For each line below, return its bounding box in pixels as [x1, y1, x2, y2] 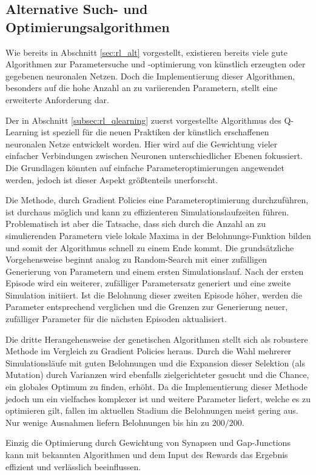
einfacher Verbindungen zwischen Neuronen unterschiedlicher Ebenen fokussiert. [5, 149, 303, 162]
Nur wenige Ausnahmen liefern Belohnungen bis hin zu [5, 416, 210, 428]
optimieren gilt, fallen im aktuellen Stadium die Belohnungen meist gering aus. [5, 404, 298, 417]
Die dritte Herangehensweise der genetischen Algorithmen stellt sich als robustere [5, 332, 308, 345]
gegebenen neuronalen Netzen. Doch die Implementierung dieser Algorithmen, [5, 69, 295, 82]
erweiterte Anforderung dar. [5, 93, 109, 106]
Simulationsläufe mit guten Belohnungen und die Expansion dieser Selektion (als [5, 356, 305, 369]
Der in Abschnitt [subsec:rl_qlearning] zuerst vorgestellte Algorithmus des [5, 113, 281, 126]
